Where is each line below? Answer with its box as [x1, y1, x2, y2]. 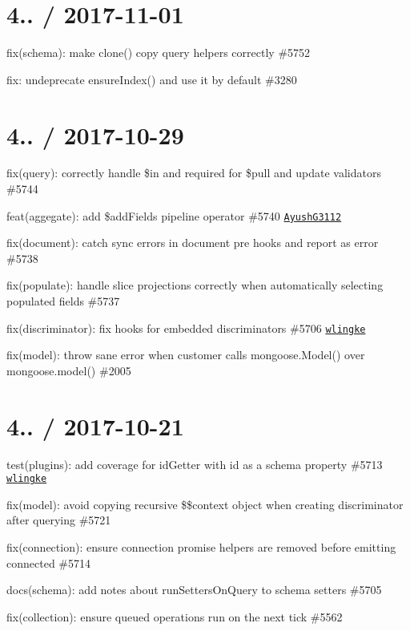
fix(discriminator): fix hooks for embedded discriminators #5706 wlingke [6, 319, 366, 336]
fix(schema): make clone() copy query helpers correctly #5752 [6, 44, 311, 61]
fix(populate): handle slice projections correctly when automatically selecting [6, 277, 384, 293]
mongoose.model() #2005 [6, 362, 131, 378]
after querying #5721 [6, 512, 111, 528]
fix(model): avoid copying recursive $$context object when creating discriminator [6, 495, 404, 512]
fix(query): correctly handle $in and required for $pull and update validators [6, 164, 381, 181]
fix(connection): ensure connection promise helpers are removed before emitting [6, 539, 396, 556]
